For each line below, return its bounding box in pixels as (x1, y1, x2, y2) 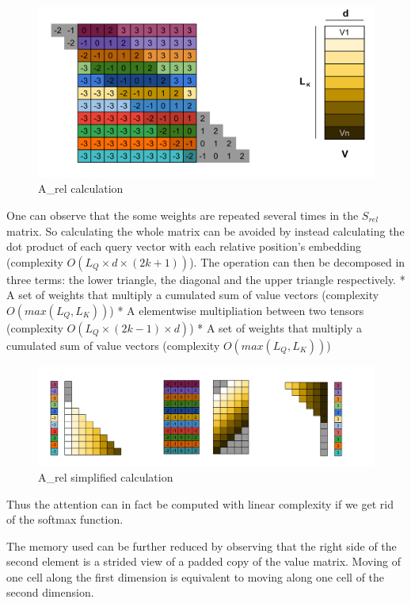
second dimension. (6, 584, 94, 601)
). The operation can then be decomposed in (189, 253, 405, 270)
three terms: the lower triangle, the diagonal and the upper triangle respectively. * (6, 271, 405, 287)
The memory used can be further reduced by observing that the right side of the (6, 537, 397, 554)
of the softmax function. (6, 511, 124, 528)
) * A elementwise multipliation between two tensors (109, 301, 364, 318)
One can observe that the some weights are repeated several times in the (6, 206, 359, 223)
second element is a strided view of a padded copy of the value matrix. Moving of (6, 553, 401, 570)
